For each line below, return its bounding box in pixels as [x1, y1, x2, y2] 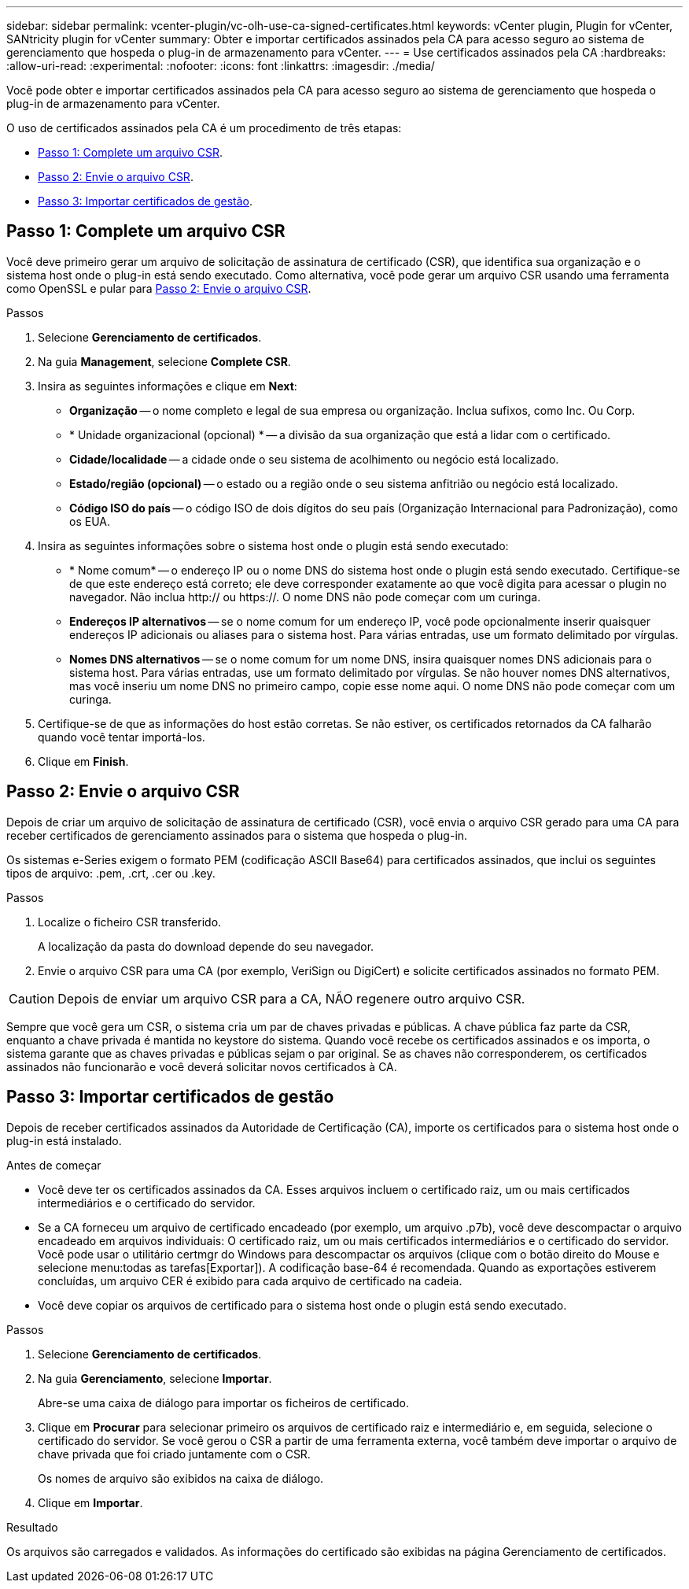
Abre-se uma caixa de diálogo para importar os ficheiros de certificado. [38, 1395, 409, 1410]
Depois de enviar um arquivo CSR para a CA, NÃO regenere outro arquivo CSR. [57, 990, 525, 1007]
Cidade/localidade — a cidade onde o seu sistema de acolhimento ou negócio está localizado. [69, 452, 559, 466]
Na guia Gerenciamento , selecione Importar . [38, 1371, 272, 1385]
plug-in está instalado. [6, 1133, 122, 1147]
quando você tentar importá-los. [38, 730, 205, 744]
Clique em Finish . [38, 754, 129, 768]
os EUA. [69, 514, 110, 528]
